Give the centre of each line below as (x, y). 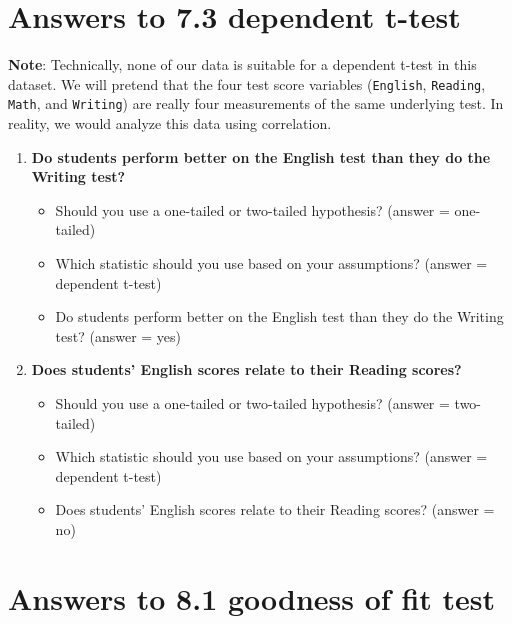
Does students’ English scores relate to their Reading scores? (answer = (275, 509)
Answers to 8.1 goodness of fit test (252, 597)
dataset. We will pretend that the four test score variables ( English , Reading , (247, 83)
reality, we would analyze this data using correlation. (170, 123)
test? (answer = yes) (118, 335)
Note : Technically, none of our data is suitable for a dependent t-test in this (242, 64)
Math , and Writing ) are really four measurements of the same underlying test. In (256, 103)
